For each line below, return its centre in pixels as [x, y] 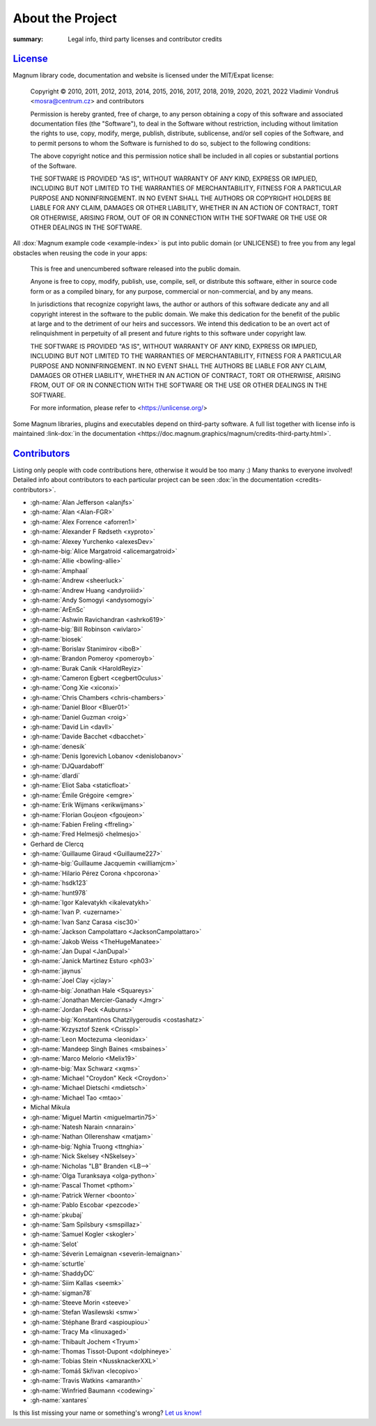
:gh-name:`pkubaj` [57, 1215]
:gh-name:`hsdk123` [59, 883]
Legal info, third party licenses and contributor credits [145, 39]
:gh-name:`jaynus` [56, 971]
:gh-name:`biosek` [57, 639]
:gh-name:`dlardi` [55, 775]
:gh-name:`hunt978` [59, 893]
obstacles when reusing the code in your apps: [80, 253]
